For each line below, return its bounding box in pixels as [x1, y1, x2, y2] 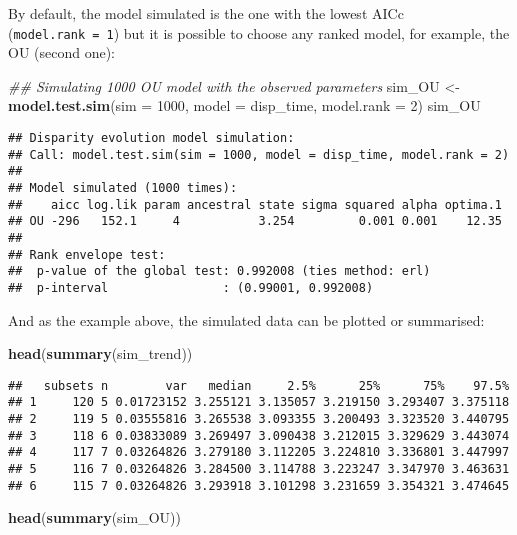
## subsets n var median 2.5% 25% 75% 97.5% [8, 378, 510, 393]
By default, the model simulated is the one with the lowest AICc [8, 3, 404, 23]
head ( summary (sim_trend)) [8, 343, 193, 364]
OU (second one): [8, 42, 116, 63]
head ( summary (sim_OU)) [8, 507, 181, 528]
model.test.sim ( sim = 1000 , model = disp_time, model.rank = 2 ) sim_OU [8, 95, 481, 116]
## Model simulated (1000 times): [8, 181, 238, 195]
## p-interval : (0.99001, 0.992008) [8, 280, 374, 295]
